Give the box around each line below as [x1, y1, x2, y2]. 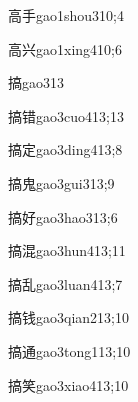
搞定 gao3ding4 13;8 [8, 139, 123, 160]
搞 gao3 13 [8, 72, 64, 93]
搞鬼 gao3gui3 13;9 [8, 172, 115, 193]
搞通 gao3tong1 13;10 [8, 340, 131, 361]
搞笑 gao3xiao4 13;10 [8, 374, 129, 395]
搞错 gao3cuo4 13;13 [8, 105, 124, 126]
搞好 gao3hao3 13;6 [8, 206, 118, 227]
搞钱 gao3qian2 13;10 [8, 307, 129, 328]
